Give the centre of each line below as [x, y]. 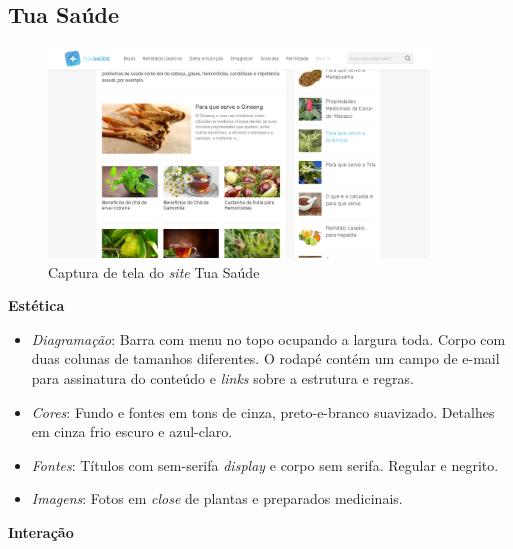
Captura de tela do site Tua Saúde [154, 271]
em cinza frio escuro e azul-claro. [132, 431]
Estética [36, 305]
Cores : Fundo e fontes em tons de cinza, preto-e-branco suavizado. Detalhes [263, 411]
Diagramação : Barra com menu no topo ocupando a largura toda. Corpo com [268, 338]
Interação [41, 532]
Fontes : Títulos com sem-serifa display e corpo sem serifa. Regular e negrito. [265, 464]
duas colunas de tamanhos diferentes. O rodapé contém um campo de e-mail [265, 358]
